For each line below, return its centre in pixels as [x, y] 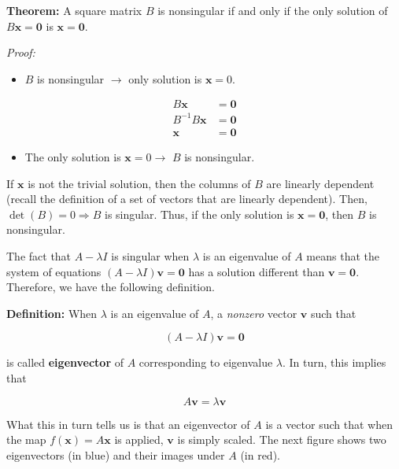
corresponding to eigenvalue [206, 362]
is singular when [150, 255]
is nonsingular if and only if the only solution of [273, 10]
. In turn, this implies [334, 362]
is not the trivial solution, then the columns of [139, 183]
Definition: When [52, 313]
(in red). [260, 454]
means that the [343, 255]
